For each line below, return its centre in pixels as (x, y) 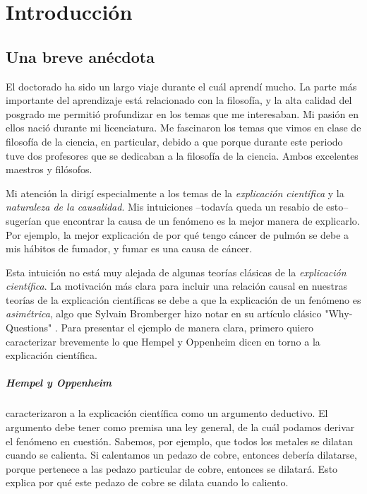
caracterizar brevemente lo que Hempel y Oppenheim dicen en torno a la (163, 341)
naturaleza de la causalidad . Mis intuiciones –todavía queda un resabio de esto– (177, 207)
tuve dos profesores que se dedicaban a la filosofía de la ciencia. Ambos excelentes (182, 155)
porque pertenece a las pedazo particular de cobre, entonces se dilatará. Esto (172, 468)
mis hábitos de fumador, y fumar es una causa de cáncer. (129, 248)
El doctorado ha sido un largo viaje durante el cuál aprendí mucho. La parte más (181, 86)
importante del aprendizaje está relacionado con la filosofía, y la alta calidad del (179, 100)
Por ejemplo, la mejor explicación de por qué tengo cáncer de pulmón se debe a (178, 234)
